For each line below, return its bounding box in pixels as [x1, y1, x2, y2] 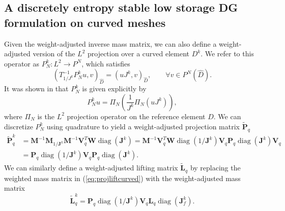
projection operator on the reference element [67, 111, 206, 121]
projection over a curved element [87, 48, 189, 59]
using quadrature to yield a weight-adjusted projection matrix [46, 121, 240, 131]
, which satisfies [81, 58, 130, 68]
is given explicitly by [82, 83, 147, 94]
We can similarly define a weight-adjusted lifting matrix [4, 162, 178, 173]
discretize [4, 121, 33, 131]
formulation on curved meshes [4, 14, 166, 30]
